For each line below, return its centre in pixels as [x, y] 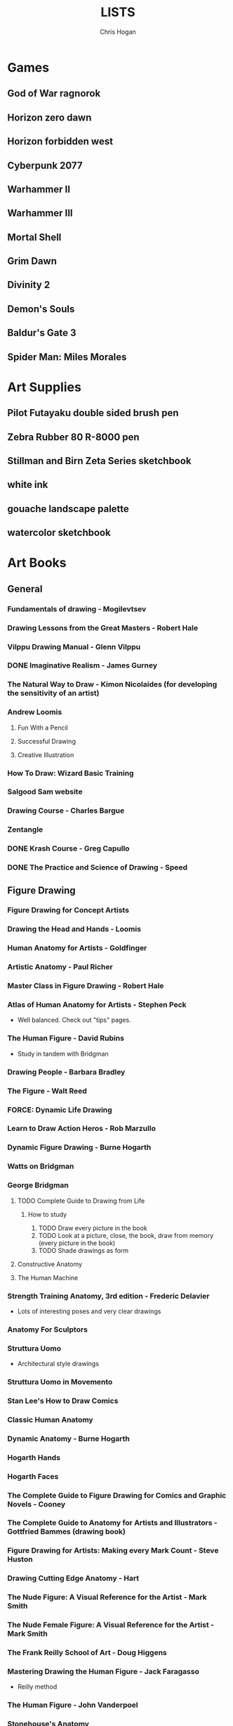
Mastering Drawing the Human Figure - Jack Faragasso [104, 1672]
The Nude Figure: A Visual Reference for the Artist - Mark [107, 1597]
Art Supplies [45, 387]
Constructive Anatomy [50, 1264]
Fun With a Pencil [42, 727]
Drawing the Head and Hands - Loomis [74, 929]
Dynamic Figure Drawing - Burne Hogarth [79, 1147]
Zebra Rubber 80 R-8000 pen [73, 437]
